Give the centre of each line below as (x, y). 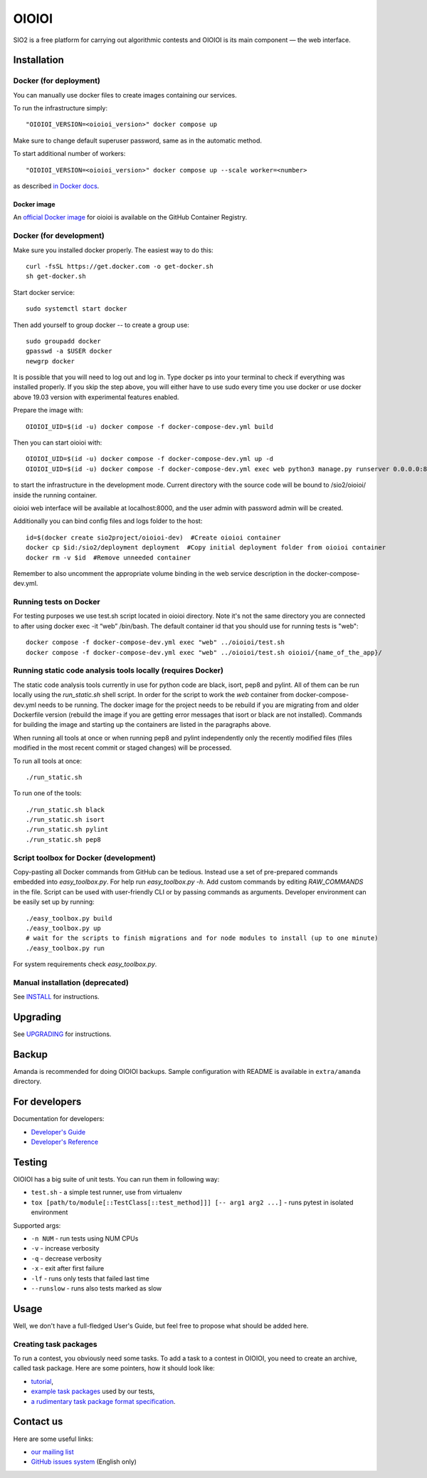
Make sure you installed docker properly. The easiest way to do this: (113, 250)
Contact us (38, 1422)
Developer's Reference (65, 1142)
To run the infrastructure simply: (60, 108)
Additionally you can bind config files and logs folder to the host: (108, 521)
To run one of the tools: (47, 793)
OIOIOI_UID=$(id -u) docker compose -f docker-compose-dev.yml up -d (150, 459)
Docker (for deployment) (57, 81)
